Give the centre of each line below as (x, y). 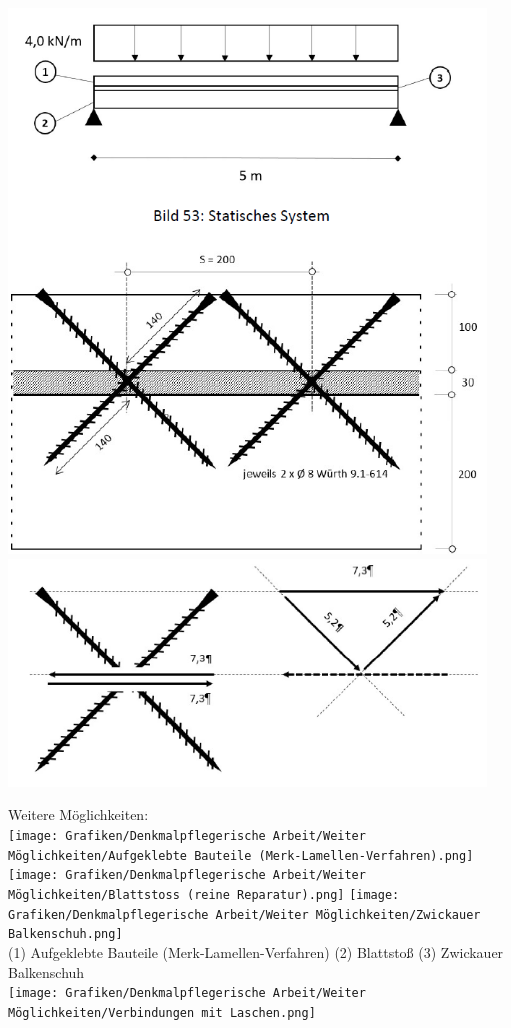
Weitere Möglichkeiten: (78, 814)
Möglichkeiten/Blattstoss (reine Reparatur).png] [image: (204, 895)
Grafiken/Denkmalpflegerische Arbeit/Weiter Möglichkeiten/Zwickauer (244, 914)
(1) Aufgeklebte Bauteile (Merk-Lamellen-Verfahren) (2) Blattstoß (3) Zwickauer (256, 951)
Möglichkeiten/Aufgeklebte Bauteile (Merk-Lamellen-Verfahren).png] (241, 855)
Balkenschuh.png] (65, 934)
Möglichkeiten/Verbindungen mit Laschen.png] (162, 1012)
